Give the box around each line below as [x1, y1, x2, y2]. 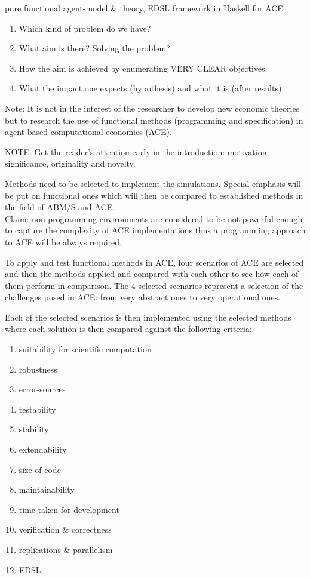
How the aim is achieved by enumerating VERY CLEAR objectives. [19, 62, 268, 74]
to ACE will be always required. [5, 235, 122, 248]
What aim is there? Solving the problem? [19, 42, 170, 54]
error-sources [19, 383, 66, 395]
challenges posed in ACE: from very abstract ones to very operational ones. [5, 291, 281, 303]
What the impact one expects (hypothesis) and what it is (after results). [19, 82, 284, 94]
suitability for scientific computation [19, 343, 152, 355]
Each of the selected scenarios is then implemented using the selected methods [5, 310, 291, 323]
